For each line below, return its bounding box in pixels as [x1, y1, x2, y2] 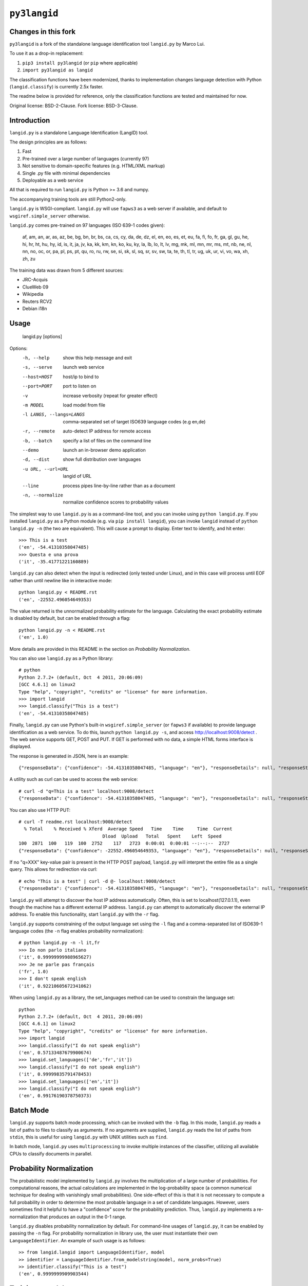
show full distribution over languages [63, 456, 141, 462]
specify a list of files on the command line [63, 437, 151, 443]
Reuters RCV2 [22, 298, 52, 305]
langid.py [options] [22, 333, 63, 340]
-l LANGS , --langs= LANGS [22, 412, 85, 418]
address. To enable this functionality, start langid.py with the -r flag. [9, 911, 160, 918]
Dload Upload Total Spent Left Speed [102, 833, 222, 839]
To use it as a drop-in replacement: [9, 50, 84, 57]
